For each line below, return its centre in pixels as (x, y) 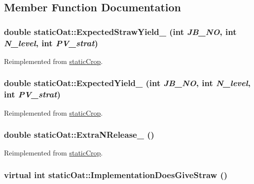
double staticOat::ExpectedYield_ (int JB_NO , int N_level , (127, 83)
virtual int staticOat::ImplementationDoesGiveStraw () (116, 174)
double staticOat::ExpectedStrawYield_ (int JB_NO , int (120, 31)
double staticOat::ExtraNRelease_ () (79, 135)
